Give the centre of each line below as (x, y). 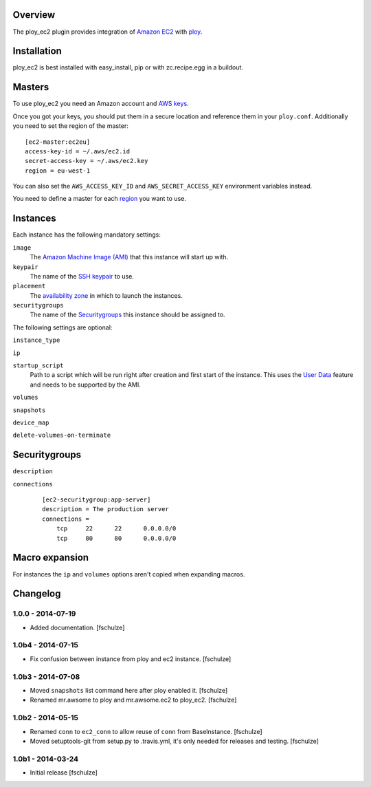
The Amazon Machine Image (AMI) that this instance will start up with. (129, 257)
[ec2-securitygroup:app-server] (97, 500)
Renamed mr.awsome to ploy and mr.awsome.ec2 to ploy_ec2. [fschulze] (133, 700)
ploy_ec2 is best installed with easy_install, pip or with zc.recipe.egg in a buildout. (128, 67)
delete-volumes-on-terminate (62, 435)
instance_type (36, 340)
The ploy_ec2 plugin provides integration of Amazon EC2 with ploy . (108, 32)
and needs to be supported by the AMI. (85, 385)
